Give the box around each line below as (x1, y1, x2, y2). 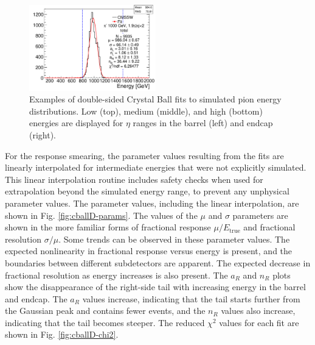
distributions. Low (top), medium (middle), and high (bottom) (29, 104, 263, 117)
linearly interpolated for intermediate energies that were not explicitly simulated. (5, 161, 306, 174)
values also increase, (221, 304, 296, 317)
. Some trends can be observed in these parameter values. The (58, 232, 290, 245)
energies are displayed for (29, 116, 123, 129)
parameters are (232, 208, 288, 221)
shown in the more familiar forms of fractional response (5, 221, 211, 233)
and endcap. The (5, 292, 67, 305)
